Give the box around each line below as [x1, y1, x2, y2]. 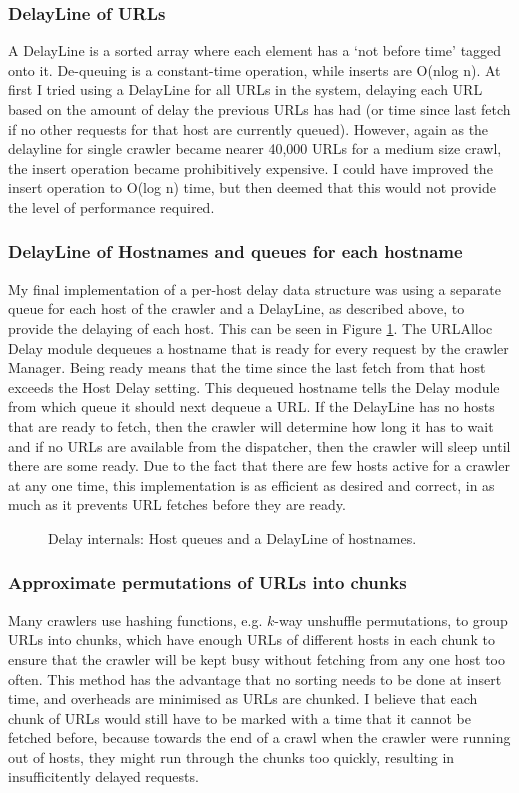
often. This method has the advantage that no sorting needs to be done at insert [8, 668, 502, 689]
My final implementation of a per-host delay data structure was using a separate [8, 278, 501, 299]
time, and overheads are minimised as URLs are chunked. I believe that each [8, 688, 478, 709]
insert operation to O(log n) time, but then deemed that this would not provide [8, 177, 496, 198]
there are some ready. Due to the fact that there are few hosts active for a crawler [8, 455, 510, 476]
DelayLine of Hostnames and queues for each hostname [8, 239, 463, 264]
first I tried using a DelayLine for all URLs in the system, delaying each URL [8, 79, 483, 100]
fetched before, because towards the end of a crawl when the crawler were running [8, 727, 511, 748]
